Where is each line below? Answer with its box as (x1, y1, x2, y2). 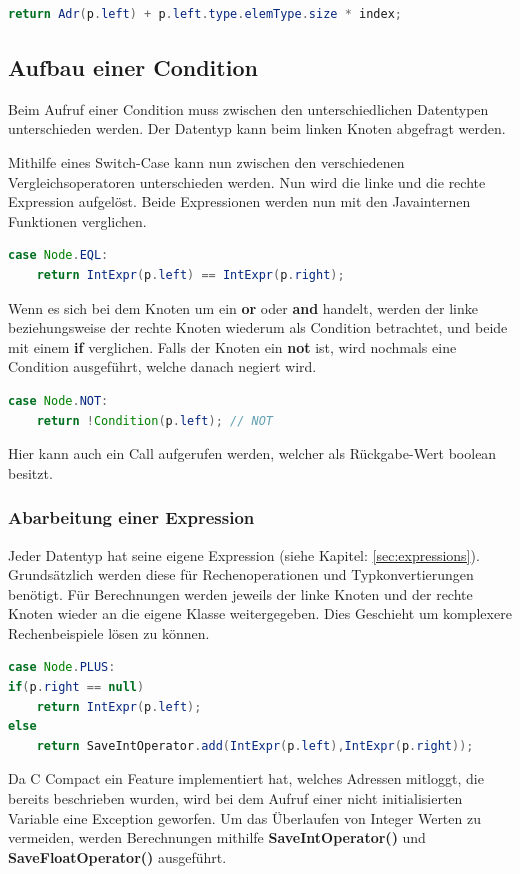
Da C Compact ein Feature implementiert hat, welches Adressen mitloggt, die (8, 768, 484, 789)
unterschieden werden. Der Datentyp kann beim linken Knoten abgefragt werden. (8, 118, 506, 139)
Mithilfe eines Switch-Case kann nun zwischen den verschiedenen (8, 151, 405, 172)
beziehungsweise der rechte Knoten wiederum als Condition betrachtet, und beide (8, 317, 508, 338)
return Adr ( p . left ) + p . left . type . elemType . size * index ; (8, 7, 402, 21)
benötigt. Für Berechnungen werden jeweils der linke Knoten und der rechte (8, 583, 473, 604)
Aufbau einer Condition (8, 51, 258, 82)
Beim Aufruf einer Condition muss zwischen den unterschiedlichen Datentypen (8, 98, 489, 119)
